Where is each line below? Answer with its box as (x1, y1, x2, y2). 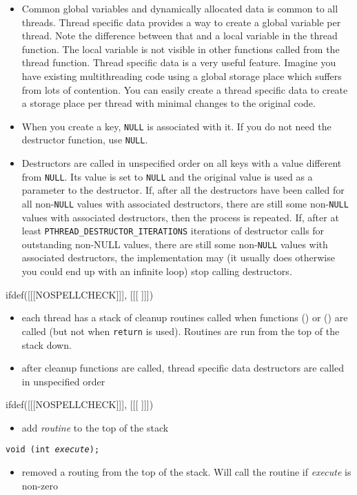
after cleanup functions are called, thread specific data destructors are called (21, 361, 345, 375)
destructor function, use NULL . (21, 132, 148, 147)
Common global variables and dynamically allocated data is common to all (21, 1, 338, 15)
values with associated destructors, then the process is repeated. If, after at (21, 210, 339, 224)
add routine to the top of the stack (21, 420, 169, 434)
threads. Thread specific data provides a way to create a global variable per (21, 14, 341, 29)
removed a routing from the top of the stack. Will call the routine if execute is (21, 465, 351, 479)
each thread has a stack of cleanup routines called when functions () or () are (21, 310, 348, 325)
